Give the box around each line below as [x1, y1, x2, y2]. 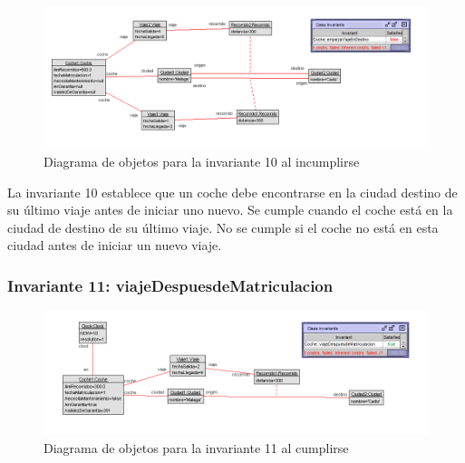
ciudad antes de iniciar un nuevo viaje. [7, 236, 222, 255]
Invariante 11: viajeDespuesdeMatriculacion [7, 275, 334, 296]
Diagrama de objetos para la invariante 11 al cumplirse [44, 438, 349, 457]
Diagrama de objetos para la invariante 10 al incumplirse [44, 152, 360, 171]
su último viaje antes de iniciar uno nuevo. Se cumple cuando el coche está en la [7, 200, 453, 219]
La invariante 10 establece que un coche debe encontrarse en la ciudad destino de [7, 182, 458, 201]
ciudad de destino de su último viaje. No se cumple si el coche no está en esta [7, 217, 439, 236]
